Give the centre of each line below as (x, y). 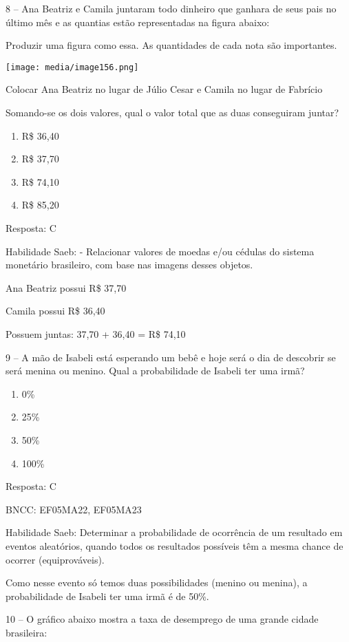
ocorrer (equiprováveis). (55, 559)
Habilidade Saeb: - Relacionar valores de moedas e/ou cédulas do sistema (160, 251)
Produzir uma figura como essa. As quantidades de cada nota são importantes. (171, 45)
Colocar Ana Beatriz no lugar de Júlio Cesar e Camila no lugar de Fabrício (164, 89)
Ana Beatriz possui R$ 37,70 (66, 287)
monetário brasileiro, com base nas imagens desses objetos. (129, 265)
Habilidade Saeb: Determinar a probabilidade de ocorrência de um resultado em (174, 532)
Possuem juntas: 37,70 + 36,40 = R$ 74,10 (96, 333)
